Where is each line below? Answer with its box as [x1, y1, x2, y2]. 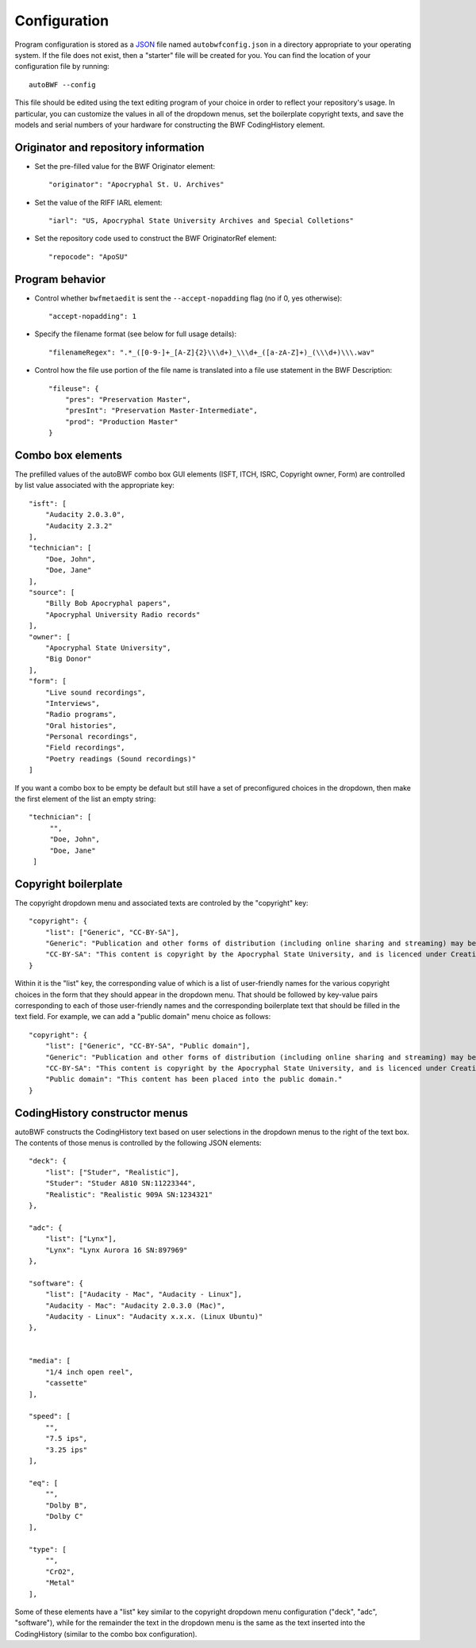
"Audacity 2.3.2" [44, 521, 113, 531]
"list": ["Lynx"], [44, 1234, 117, 1244]
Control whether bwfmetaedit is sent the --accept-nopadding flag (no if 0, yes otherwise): [34, 293, 343, 303]
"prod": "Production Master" [64, 417, 178, 426]
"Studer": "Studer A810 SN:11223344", [44, 1179, 197, 1188]
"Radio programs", [44, 710, 117, 719]
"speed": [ [29, 1412, 71, 1421]
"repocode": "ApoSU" [48, 252, 129, 261]
